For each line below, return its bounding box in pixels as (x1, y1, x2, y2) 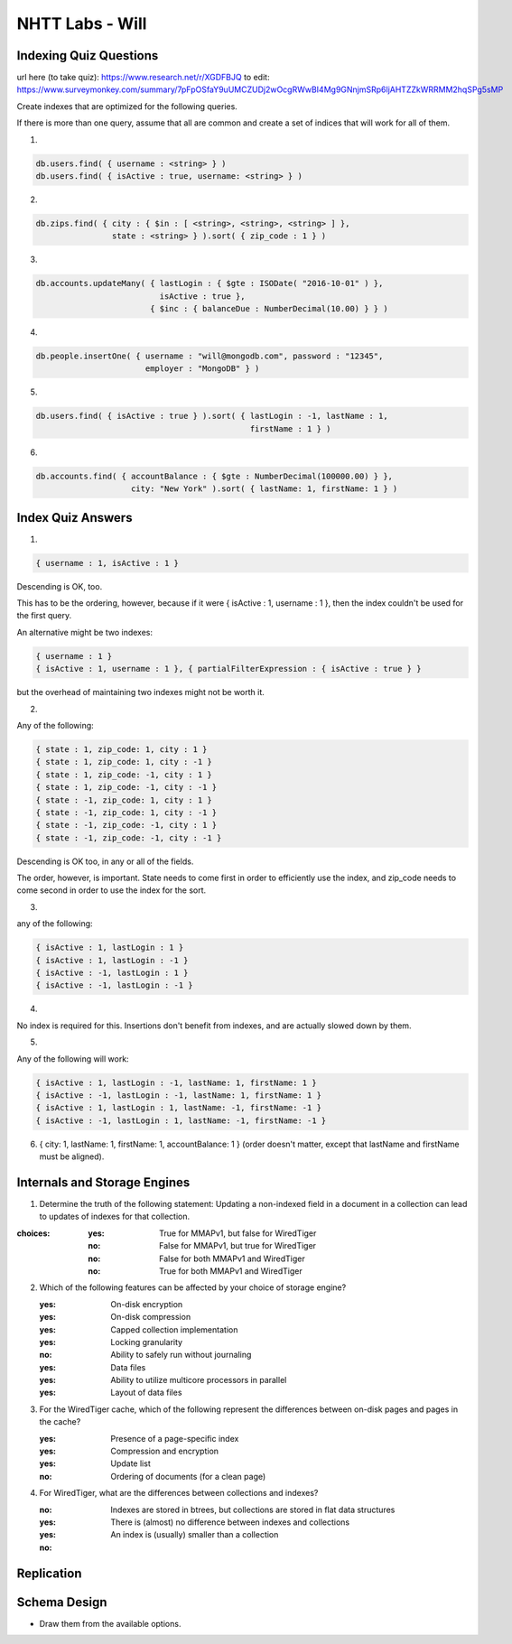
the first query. (16, 610, 72, 621)
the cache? (39, 1416, 81, 1427)
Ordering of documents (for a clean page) (110, 1471, 266, 1481)
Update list (110, 1458, 151, 1469)
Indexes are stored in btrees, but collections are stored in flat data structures (110, 1504, 396, 1515)
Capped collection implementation (110, 1324, 238, 1335)
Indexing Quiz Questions (16, 48, 159, 63)
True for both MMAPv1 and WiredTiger (159, 1265, 303, 1277)
